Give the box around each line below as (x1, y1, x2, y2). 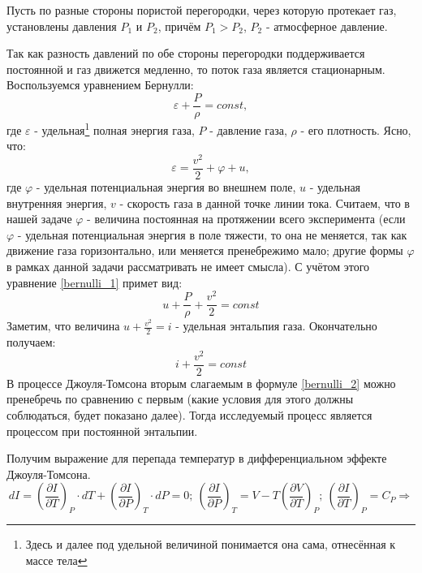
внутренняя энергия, (6, 194, 107, 211)
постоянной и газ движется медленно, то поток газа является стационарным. (6, 60, 385, 77)
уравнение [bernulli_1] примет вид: (6, 274, 183, 291)
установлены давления (6, 17, 117, 34)
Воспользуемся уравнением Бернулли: (6, 76, 194, 93)
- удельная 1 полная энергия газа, (34, 119, 195, 138)
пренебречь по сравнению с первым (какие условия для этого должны (6, 390, 354, 407)
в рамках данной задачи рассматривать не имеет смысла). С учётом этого (6, 257, 370, 274)
